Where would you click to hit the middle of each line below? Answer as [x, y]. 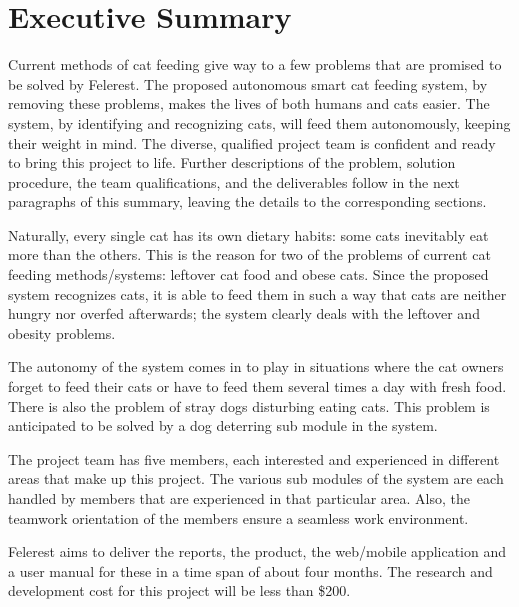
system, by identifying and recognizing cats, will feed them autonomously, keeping [259, 122]
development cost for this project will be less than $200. [179, 590]
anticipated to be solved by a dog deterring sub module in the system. [223, 425]
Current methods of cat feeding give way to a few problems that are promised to [255, 64]
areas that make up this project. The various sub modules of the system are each [256, 478]
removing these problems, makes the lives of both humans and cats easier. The [249, 103]
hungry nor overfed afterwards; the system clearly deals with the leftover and [244, 313]
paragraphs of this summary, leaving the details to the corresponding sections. [247, 201]
